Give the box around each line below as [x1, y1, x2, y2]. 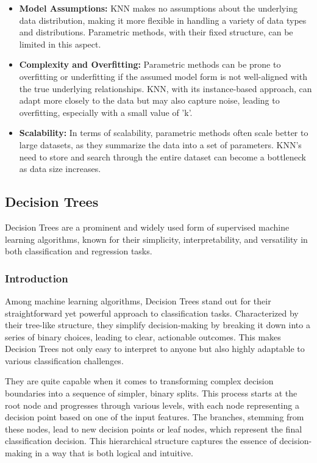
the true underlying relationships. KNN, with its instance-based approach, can [19, 82, 312, 95]
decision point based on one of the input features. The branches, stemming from [5, 411, 304, 423]
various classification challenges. [5, 354, 124, 367]
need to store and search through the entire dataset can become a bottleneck [19, 150, 306, 163]
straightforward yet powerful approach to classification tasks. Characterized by [5, 306, 299, 319]
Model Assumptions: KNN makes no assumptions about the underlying [19, 2, 297, 14]
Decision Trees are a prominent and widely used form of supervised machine [5, 220, 290, 233]
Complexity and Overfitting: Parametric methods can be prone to [19, 58, 281, 71]
